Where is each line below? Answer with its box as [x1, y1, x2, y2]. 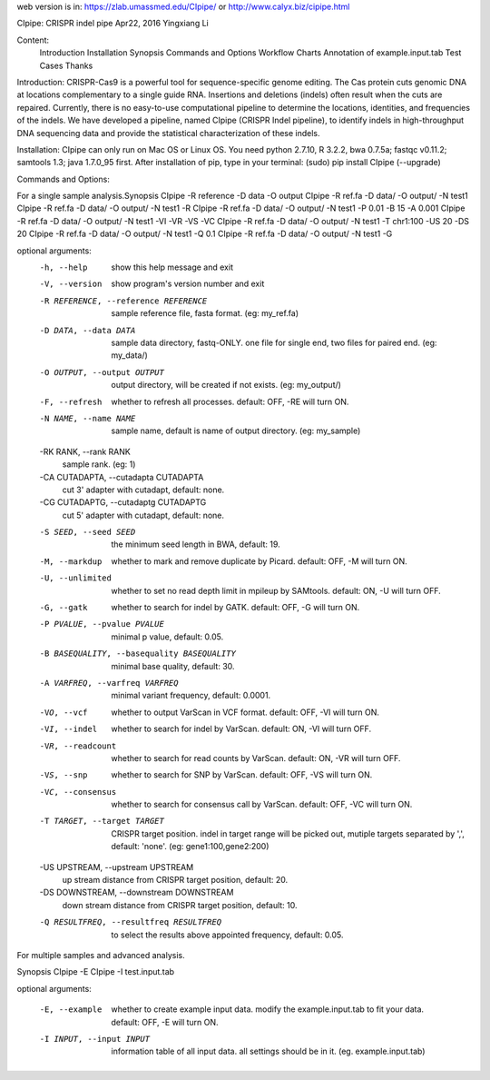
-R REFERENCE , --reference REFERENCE [39, 295, 208, 306]
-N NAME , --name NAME [39, 413, 136, 423]
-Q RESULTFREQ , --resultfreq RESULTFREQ [39, 917, 222, 927]
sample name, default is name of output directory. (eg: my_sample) [111, 425, 361, 436]
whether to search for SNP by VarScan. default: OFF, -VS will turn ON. [111, 769, 373, 780]
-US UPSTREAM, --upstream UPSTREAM [39, 861, 194, 872]
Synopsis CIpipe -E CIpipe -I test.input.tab [16, 966, 175, 977]
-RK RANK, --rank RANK [39, 446, 131, 457]
